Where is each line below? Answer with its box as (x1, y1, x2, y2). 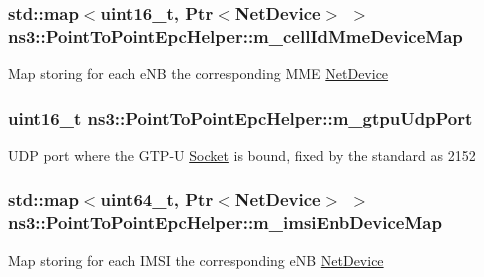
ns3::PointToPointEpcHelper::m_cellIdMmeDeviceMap (8, 23, 463, 48)
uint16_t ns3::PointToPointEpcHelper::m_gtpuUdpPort (8, 105, 473, 130)
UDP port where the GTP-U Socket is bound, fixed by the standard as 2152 (8, 144, 476, 165)
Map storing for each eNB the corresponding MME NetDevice (8, 63, 389, 84)
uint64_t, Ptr (100, 187, 214, 212)
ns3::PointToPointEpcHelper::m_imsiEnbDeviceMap (8, 210, 442, 235)
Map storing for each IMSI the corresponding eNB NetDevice (8, 249, 384, 270)
